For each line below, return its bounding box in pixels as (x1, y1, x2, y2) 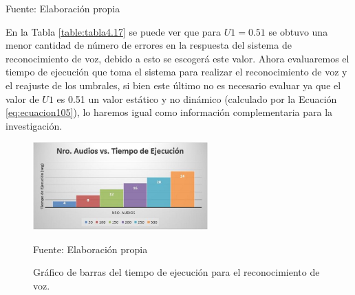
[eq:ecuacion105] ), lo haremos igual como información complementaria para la (6, 105, 333, 119)
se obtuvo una (268, 24, 328, 38)
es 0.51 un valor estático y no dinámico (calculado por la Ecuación (56, 91, 337, 106)
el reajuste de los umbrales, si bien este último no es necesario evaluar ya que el (6, 78, 341, 92)
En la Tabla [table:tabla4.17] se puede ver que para (6, 24, 222, 38)
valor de (6, 91, 39, 106)
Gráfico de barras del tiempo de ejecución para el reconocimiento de (33, 265, 320, 279)
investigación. (6, 118, 63, 132)
